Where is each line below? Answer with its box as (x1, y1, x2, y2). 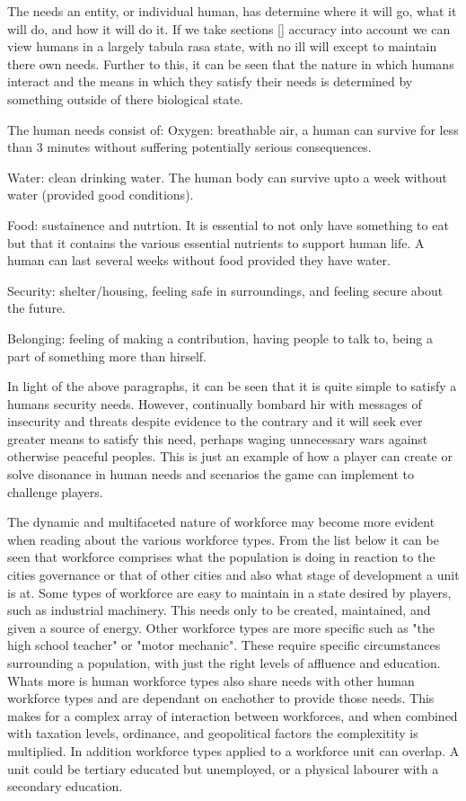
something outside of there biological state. (7, 89, 243, 108)
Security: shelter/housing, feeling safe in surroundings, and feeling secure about (7, 280, 444, 299)
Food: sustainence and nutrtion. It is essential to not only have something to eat (7, 215, 449, 234)
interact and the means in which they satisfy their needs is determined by (7, 72, 413, 91)
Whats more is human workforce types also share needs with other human (7, 671, 415, 690)
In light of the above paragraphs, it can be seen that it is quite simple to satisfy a (7, 377, 457, 396)
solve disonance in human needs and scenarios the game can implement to (7, 465, 415, 484)
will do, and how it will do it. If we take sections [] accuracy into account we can (7, 19, 451, 38)
